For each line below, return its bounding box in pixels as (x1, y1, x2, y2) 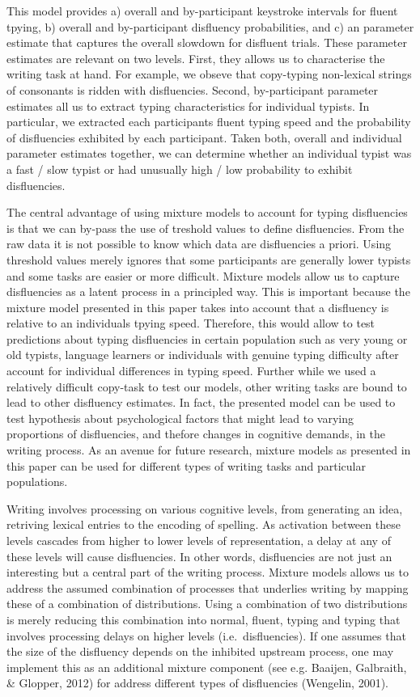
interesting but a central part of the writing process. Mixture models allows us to (6, 564, 409, 581)
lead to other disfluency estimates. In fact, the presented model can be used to (6, 394, 396, 411)
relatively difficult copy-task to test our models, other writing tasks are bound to (6, 378, 407, 395)
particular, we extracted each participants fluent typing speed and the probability (6, 113, 411, 130)
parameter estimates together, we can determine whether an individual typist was (6, 145, 412, 162)
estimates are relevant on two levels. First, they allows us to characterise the (6, 49, 385, 66)
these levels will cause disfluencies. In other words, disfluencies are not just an (6, 547, 392, 564)
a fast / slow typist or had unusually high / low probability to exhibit (6, 160, 353, 177)
